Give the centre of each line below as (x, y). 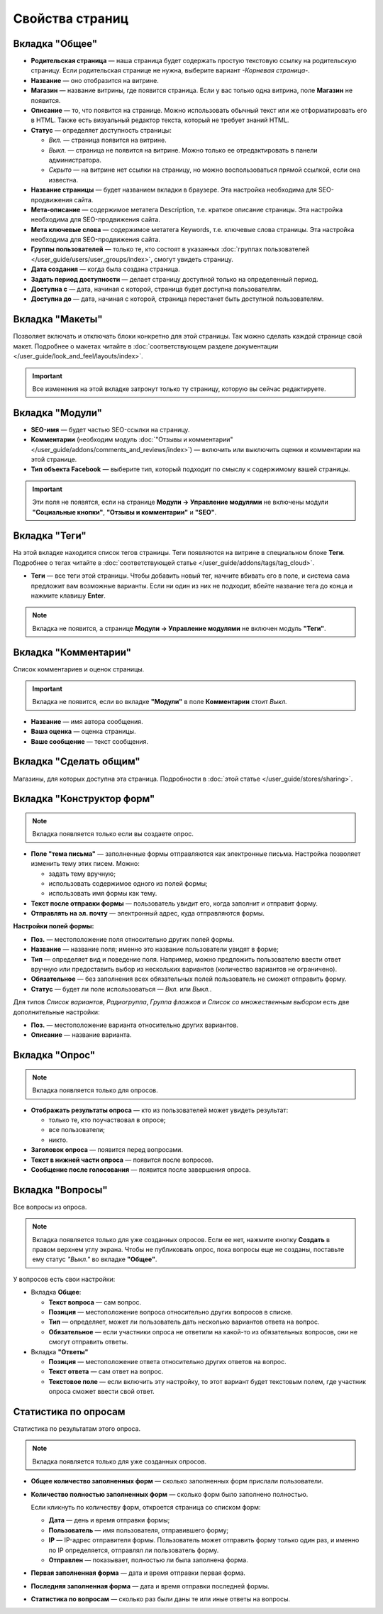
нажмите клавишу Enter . (68, 595)
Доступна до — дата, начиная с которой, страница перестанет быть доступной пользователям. (177, 299)
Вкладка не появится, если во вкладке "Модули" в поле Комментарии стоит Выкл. (160, 702)
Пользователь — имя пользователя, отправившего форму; (139, 1530)
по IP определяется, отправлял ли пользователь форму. (134, 1550)
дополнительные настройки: (56, 1012)
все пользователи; (77, 1130)
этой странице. (54, 459)
